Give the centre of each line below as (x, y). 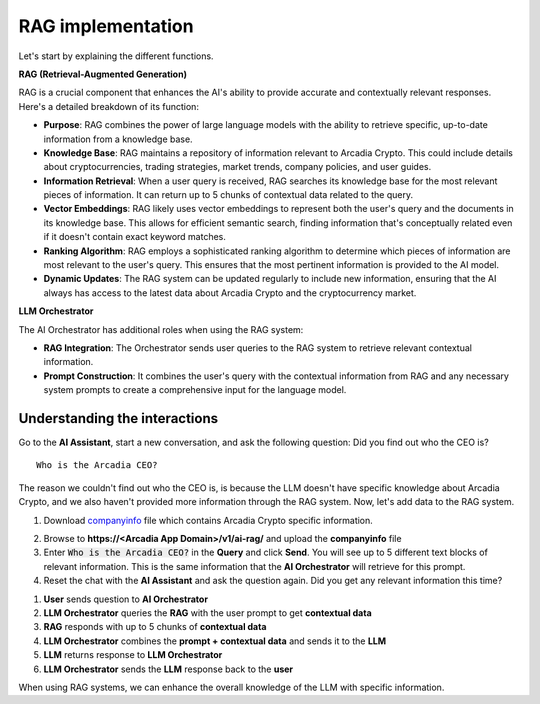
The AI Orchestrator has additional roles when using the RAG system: (161, 329)
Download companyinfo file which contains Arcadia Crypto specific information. (208, 520)
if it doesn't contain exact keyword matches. (135, 237)
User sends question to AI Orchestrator (126, 599)
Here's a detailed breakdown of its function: (109, 106)
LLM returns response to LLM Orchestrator (133, 655)
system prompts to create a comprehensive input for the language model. (195, 390)
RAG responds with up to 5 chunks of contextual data (155, 627)
